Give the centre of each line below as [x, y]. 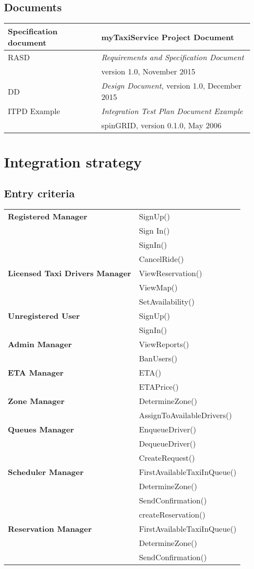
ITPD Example [34, 111]
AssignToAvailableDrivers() [185, 415]
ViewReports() [164, 344]
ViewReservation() [170, 273]
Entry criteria [39, 193]
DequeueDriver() [167, 443]
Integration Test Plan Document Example [172, 111]
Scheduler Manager [46, 472]
